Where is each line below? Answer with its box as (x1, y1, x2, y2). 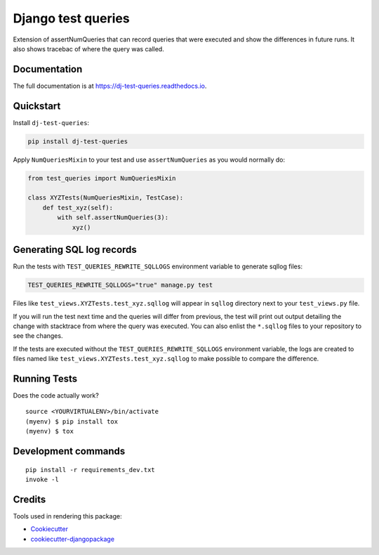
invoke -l (25, 475, 59, 483)
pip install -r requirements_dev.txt (25, 466, 156, 474)
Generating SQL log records (13, 244, 137, 256)
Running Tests (13, 372, 77, 384)
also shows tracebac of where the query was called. (13, 44, 164, 53)
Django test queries (13, 11, 130, 26)
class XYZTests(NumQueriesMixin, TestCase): (27, 194, 184, 202)
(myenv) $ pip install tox (25, 417, 119, 425)
